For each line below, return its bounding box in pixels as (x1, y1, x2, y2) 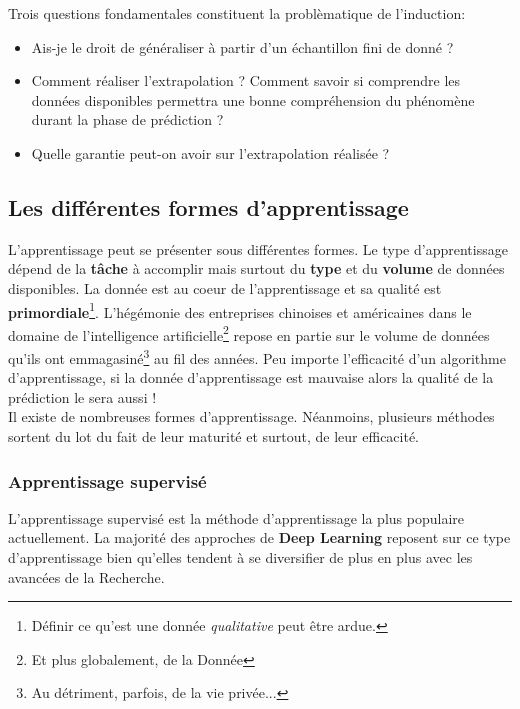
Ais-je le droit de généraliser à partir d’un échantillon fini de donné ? (31, 36, 454, 57)
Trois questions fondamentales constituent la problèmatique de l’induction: (8, 3, 466, 23)
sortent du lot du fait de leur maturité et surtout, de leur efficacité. (8, 426, 420, 447)
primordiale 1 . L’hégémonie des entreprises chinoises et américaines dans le (8, 298, 472, 322)
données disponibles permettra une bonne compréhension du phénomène (31, 89, 475, 110)
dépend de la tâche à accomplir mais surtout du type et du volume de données (8, 258, 505, 279)
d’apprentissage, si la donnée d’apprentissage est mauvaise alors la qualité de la (8, 367, 494, 388)
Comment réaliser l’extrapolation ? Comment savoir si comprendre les (31, 70, 461, 91)
